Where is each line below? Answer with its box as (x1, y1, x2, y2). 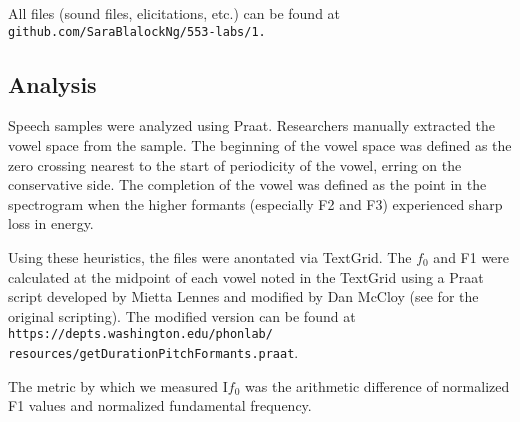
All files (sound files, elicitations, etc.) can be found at (8, 3, 341, 23)
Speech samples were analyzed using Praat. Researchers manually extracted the (8, 115, 496, 136)
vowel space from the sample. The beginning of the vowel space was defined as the (8, 135, 512, 156)
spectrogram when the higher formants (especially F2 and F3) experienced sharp (8, 193, 503, 214)
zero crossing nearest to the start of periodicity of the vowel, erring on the (8, 154, 462, 175)
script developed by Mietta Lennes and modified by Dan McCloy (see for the (8, 286, 479, 307)
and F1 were (433, 247, 510, 268)
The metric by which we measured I (8, 375, 228, 396)
